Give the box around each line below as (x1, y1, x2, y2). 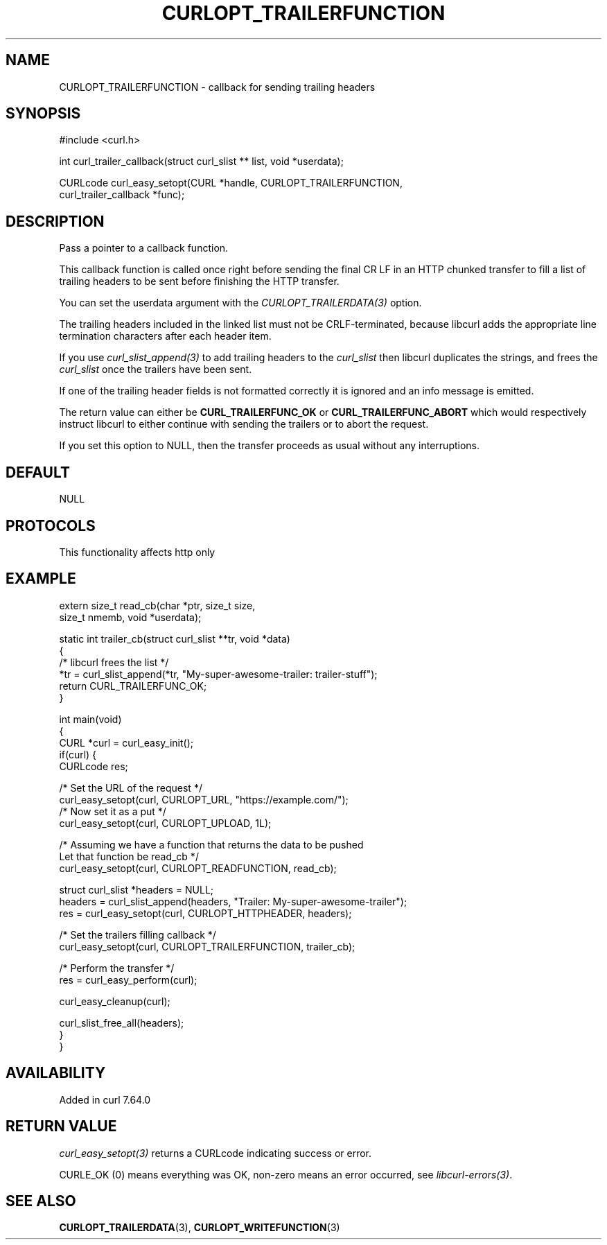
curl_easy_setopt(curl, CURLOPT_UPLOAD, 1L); (59, 817, 272, 829)
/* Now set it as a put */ (59, 805, 166, 817)
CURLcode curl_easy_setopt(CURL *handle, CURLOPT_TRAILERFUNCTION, (59, 177, 403, 189)
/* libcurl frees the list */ (59, 656, 169, 668)
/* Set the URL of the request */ (59, 781, 202, 794)
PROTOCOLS (6, 516, 96, 534)
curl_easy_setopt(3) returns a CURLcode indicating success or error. (59, 1147, 372, 1159)
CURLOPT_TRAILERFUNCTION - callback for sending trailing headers (59, 80, 376, 93)
